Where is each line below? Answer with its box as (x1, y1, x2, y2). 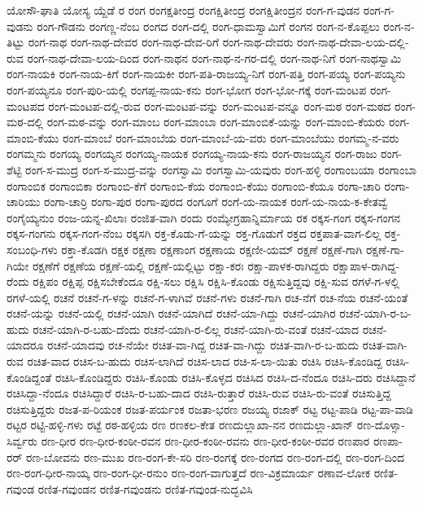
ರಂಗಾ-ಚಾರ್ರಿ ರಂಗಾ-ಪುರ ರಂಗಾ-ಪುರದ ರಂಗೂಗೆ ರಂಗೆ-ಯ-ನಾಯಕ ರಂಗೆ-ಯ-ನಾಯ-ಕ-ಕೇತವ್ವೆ (44, 193, 388, 210)
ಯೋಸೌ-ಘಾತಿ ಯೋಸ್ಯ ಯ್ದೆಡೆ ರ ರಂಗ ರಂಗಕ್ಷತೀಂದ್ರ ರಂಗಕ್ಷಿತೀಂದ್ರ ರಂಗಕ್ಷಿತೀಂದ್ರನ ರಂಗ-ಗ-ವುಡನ (7, 2, 360, 18)
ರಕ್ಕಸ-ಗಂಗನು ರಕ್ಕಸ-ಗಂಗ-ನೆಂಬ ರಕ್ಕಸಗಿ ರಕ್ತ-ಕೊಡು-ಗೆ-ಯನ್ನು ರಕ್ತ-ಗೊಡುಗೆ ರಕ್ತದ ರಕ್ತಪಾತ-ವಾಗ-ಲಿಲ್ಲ (7, 225, 382, 242)
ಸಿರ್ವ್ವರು (7, 433, 38, 450)
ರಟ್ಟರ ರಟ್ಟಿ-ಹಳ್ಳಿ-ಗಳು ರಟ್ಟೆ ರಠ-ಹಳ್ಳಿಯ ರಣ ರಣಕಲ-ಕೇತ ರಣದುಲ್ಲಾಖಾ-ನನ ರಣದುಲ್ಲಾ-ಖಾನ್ (7, 416, 354, 433)
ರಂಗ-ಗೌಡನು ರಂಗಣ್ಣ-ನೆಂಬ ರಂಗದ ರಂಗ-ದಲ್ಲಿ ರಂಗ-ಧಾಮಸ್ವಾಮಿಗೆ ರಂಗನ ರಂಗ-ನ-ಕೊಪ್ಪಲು (37, 17, 380, 34)
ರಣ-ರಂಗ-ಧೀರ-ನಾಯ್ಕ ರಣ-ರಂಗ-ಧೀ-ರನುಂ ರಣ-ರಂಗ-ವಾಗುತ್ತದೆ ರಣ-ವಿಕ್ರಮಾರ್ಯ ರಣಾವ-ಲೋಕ (7, 464, 371, 481)
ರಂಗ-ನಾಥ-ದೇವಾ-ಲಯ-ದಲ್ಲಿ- (297, 33, 409, 50)
